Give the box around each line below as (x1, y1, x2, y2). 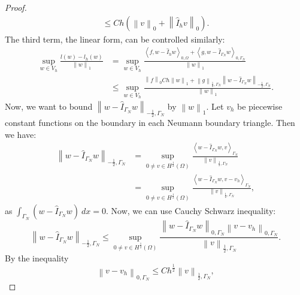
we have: (5, 128, 37, 140)
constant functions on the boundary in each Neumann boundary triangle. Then (5, 116, 295, 129)
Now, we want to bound (5, 100, 93, 112)
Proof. (5, 1, 27, 13)
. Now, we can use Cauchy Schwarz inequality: (106, 204, 276, 216)
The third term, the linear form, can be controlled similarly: (5, 32, 225, 45)
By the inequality (5, 251, 69, 264)
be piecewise (237, 100, 283, 112)
